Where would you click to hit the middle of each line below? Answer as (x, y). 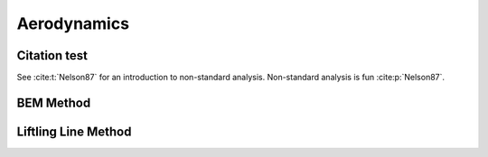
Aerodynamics (73, 23)
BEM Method (54, 102)
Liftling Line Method (74, 131)
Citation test (52, 55)
